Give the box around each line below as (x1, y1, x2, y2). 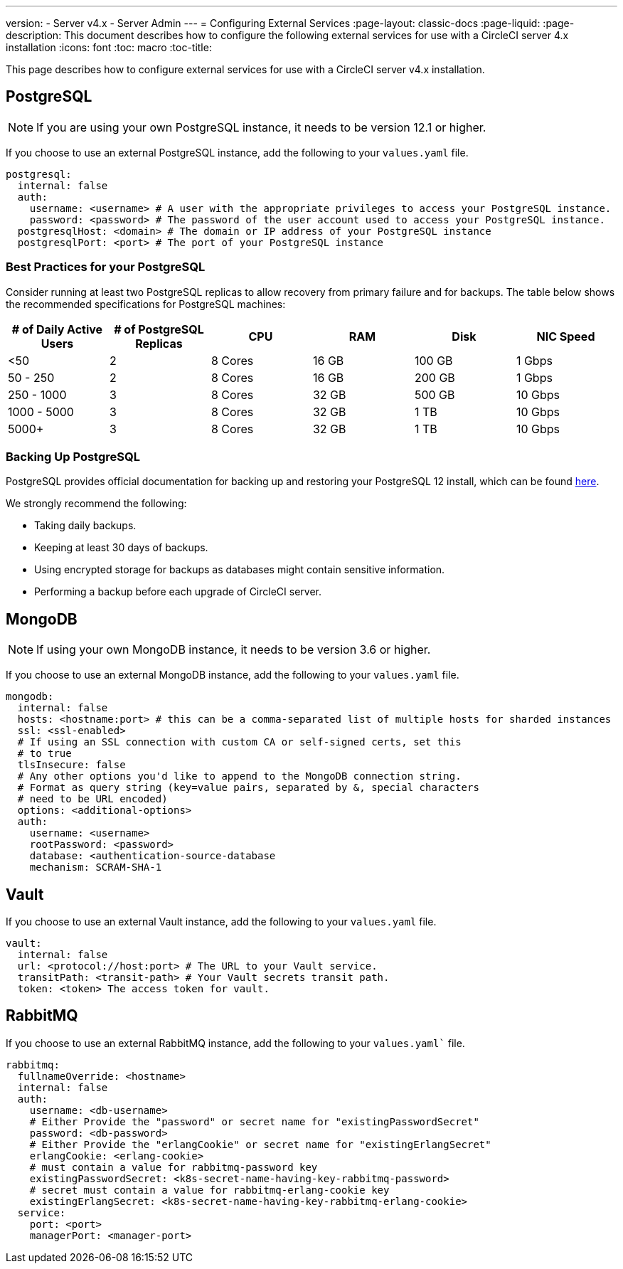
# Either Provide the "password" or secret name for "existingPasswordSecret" (29, 1115, 479, 1127)
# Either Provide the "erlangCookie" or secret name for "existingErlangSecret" (29, 1138, 491, 1150)
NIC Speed (536, 329, 595, 344)
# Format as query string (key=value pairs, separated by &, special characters (17, 782, 479, 794)
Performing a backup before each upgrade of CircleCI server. (34, 585, 321, 598)
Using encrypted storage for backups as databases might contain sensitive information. (34, 563, 445, 576)
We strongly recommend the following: (6, 497, 187, 510)
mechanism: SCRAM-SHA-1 (29, 861, 162, 874)
